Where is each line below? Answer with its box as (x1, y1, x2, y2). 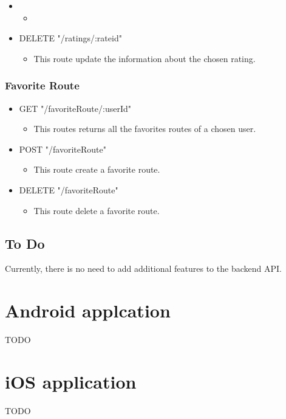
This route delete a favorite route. (33, 204, 160, 216)
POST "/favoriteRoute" (19, 142, 106, 155)
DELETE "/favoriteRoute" (19, 183, 118, 196)
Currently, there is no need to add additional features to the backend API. (5, 262, 282, 275)
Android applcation (5, 298, 171, 323)
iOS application (5, 369, 137, 393)
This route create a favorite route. (33, 163, 160, 176)
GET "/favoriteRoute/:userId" (19, 102, 131, 114)
